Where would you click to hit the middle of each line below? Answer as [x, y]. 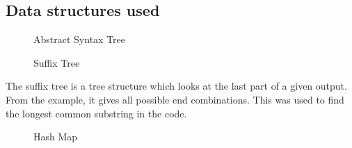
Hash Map [56, 137]
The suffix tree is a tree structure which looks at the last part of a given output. [176, 86]
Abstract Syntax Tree [79, 39]
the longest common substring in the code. [96, 113]
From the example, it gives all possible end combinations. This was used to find [175, 99]
